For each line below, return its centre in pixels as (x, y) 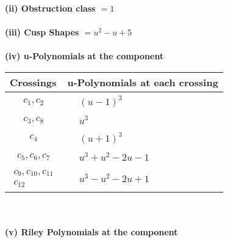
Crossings (33, 82)
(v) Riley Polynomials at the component (91, 231)
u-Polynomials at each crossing (143, 82)
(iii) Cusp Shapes (42, 32)
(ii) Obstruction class (50, 8)
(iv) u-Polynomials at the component (84, 56)
